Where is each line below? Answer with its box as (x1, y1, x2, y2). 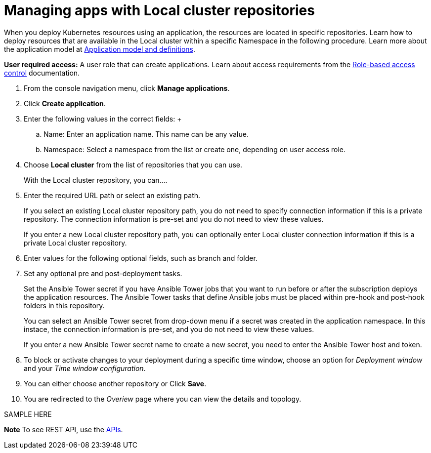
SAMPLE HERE (4, 410, 52, 418)
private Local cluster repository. (24, 238, 127, 247)
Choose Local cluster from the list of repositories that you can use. (24, 160, 243, 169)
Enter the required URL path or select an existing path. (24, 191, 201, 200)
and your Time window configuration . (24, 364, 146, 372)
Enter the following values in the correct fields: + (24, 114, 182, 123)
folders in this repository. (24, 301, 105, 310)
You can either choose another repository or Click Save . (24, 379, 207, 388)
